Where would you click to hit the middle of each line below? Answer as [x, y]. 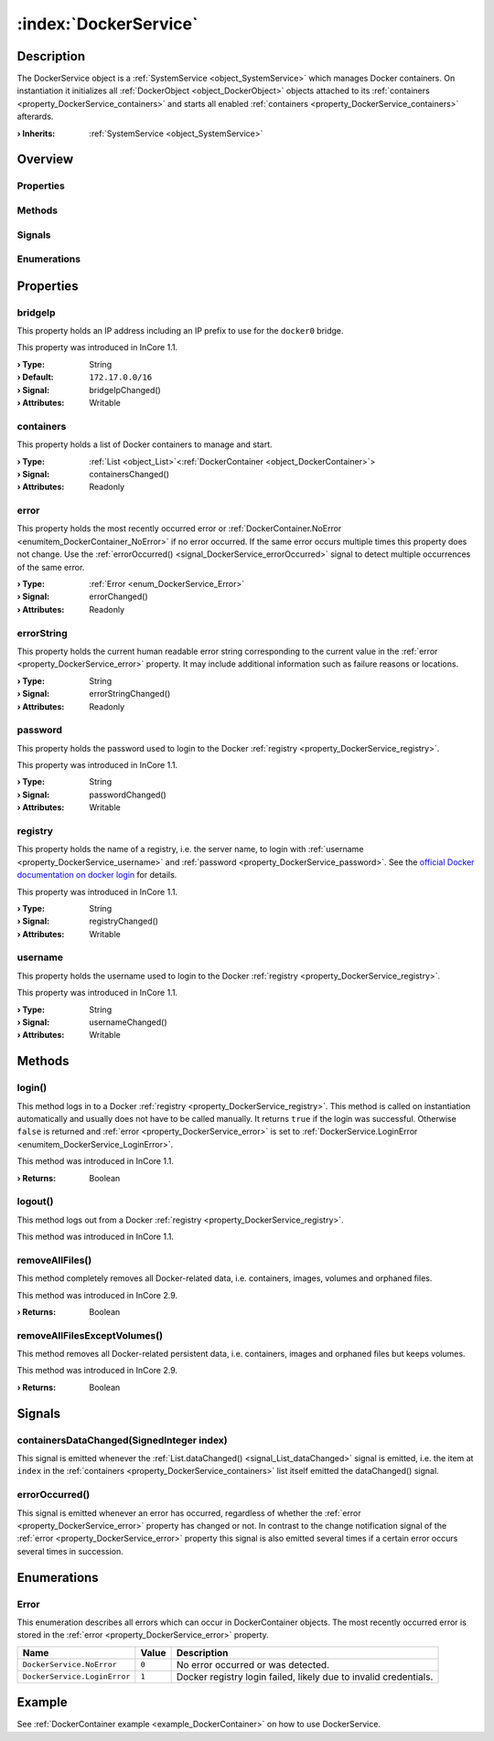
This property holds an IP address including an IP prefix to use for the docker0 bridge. [180, 331]
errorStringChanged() [130, 694]
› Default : [35, 377]
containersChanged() [129, 474]
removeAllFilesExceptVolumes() [90, 1335]
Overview [45, 160]
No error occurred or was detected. [252, 1664]
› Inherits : [36, 134]
